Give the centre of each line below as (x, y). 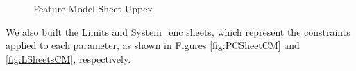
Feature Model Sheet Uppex (93, 8)
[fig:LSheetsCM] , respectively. (68, 58)
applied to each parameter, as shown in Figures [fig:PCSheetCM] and (153, 45)
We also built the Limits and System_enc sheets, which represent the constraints (178, 31)
